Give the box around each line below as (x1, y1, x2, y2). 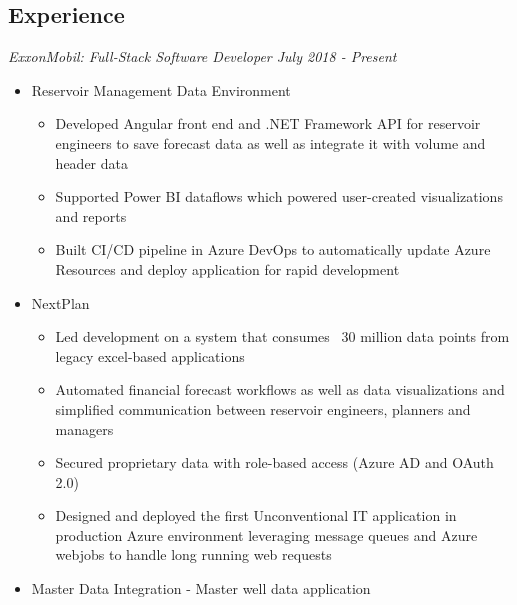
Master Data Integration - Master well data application (31, 578, 371, 599)
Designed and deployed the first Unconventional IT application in (55, 505, 457, 526)
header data (55, 152, 128, 173)
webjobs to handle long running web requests (55, 544, 332, 565)
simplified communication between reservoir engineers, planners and (55, 398, 471, 419)
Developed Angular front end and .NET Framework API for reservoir (55, 113, 481, 134)
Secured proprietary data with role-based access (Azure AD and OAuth (55, 452, 494, 473)
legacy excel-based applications (55, 345, 245, 366)
